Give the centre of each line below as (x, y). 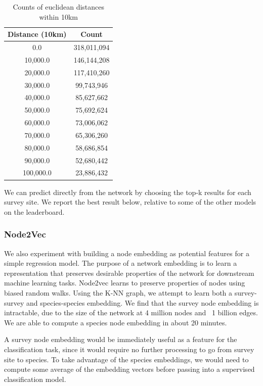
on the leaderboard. (34, 211)
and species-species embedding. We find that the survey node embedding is (143, 302)
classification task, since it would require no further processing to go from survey (129, 349)
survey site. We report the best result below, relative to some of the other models (130, 202)
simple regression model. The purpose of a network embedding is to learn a (121, 263)
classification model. (35, 379)
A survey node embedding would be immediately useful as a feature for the (121, 339)
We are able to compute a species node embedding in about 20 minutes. (116, 322)
